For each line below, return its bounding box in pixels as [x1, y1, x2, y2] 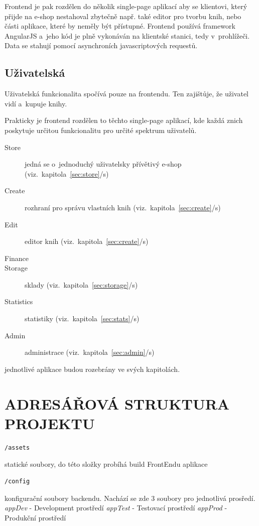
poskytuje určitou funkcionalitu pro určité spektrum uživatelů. [5, 124, 197, 135]
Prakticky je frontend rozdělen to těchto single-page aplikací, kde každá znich [5, 115, 243, 125]
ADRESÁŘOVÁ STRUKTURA [5, 393, 230, 414]
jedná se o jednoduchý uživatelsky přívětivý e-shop [25, 159, 182, 169]
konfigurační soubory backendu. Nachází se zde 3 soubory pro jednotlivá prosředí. [5, 492, 255, 503]
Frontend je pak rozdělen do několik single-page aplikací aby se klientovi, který [5, 1, 247, 11]
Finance [5, 252, 29, 263]
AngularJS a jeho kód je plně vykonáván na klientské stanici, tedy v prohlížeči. [5, 30, 250, 41]
